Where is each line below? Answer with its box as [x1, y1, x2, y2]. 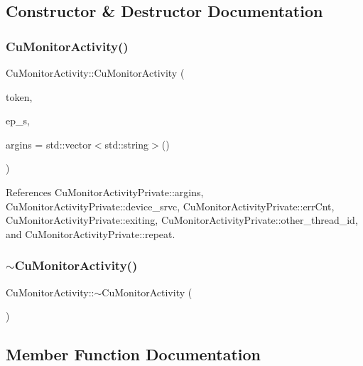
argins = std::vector [6, 136, 92, 151]
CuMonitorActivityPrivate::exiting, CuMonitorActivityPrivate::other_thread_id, [6, 212, 358, 227]
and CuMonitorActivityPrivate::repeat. [6, 226, 175, 241]
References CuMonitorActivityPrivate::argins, [6, 184, 204, 199]
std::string [104, 136, 149, 151]
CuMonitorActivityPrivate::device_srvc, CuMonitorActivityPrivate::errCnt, [6, 198, 335, 213]
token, [6, 89, 33, 104]
